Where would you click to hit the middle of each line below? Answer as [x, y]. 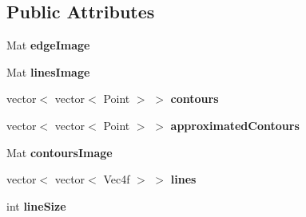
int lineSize [36, 205]
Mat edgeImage [48, 45]
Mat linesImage [48, 71]
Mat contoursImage [60, 152]
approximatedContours [235, 125]
